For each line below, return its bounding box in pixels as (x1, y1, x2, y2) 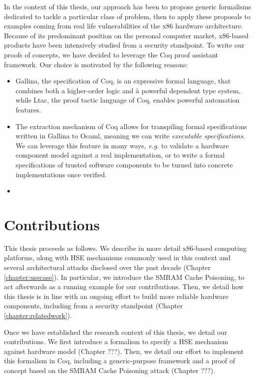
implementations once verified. (15, 169, 107, 179)
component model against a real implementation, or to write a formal (15, 150, 225, 160)
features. (15, 104, 41, 114)
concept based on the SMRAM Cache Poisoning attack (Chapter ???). (4, 365, 215, 375)
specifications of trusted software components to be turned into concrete (15, 159, 233, 169)
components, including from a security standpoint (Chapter (4, 300, 183, 311)
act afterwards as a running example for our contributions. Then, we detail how (4, 281, 244, 292)
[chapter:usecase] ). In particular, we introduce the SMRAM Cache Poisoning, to (4, 271, 245, 282)
